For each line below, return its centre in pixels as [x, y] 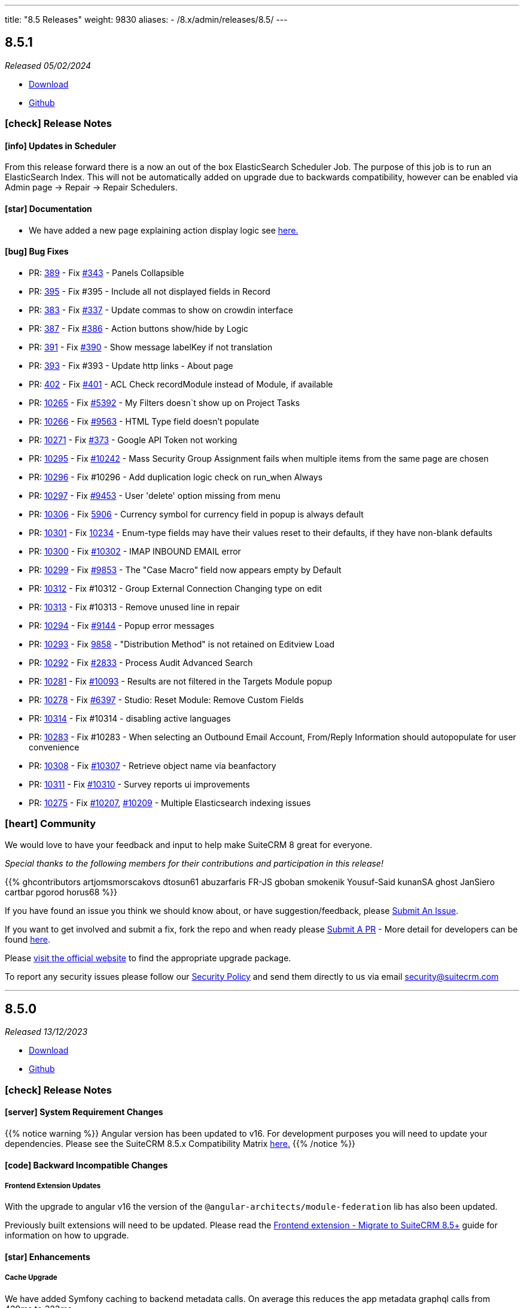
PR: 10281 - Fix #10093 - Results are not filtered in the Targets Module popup [181, 681]
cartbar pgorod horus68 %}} [61, 892]
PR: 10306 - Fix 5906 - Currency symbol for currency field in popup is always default [196, 514]
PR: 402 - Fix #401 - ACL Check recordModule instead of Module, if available [181, 384]
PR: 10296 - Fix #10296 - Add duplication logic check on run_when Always [176, 477]
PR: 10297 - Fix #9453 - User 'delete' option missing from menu [155, 495]
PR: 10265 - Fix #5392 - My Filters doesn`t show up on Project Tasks [164, 402]
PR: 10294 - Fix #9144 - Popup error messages [122, 625]
